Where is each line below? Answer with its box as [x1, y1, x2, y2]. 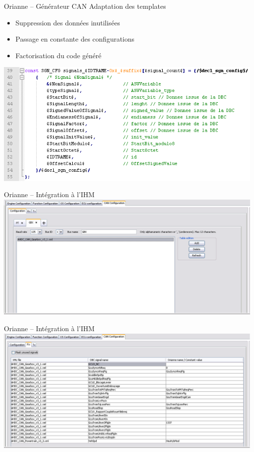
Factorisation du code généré [15, 50, 102, 60]
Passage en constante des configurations [15, 34, 135, 44]
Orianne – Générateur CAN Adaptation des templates [4, 1, 166, 11]
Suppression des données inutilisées [15, 17, 120, 27]
